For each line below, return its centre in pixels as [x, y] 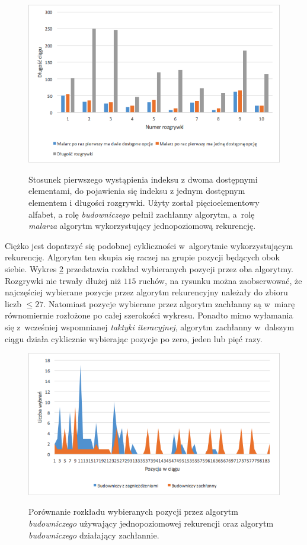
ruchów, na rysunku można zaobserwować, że [220, 280]
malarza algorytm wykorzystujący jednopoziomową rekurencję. [142, 226]
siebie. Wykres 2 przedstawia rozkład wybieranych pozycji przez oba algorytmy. [149, 268]
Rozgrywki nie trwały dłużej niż [63, 280]
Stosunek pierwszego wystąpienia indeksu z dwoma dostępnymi [143, 179]
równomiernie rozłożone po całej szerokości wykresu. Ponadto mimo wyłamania [149, 315]
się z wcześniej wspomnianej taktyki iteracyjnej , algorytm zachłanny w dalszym [150, 326]
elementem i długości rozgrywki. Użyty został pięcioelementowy [144, 202]
